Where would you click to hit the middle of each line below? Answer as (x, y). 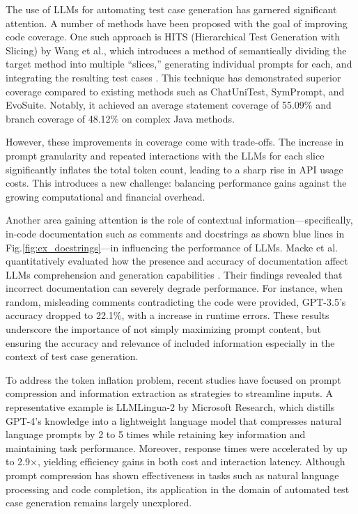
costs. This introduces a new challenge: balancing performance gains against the (176, 183)
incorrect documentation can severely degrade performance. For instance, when (174, 288)
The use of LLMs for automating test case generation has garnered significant (171, 9)
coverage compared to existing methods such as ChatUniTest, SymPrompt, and (175, 91)
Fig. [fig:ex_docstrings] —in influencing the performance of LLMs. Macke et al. (172, 247)
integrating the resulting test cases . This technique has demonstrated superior (173, 77)
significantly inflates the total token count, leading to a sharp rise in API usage (174, 169)
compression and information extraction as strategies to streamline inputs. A (170, 393)
